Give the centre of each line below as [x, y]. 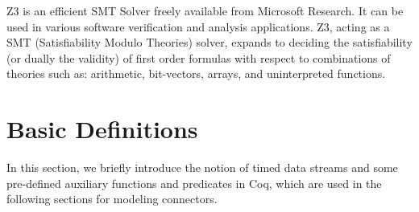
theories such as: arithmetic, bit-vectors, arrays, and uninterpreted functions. [196, 73]
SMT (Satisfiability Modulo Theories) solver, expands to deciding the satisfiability [209, 42]
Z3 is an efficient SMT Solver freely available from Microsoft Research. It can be [205, 10]
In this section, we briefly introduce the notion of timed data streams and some [202, 167]
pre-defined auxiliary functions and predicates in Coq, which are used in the [194, 183]
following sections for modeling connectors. [112, 199]
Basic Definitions [102, 129]
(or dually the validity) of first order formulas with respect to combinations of [199, 57]
